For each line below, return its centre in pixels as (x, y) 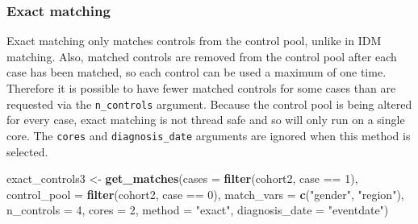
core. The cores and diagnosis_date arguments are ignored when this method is (209, 135)
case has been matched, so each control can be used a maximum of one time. (196, 72)
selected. (27, 151)
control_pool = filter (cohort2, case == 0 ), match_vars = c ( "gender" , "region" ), (205, 194)
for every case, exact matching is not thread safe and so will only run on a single (206, 120)
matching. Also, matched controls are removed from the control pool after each (202, 56)
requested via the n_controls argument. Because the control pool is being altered (209, 104)
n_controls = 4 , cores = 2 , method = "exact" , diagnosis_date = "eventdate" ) (198, 210)
